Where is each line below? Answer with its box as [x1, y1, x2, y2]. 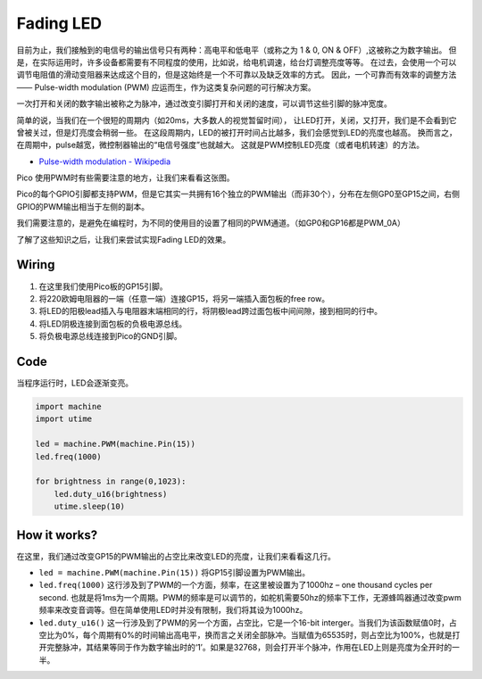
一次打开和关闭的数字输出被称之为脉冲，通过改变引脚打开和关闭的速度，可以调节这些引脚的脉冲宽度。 [16, 98, 392, 109]
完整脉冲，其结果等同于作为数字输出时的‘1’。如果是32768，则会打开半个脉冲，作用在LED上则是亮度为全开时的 [46, 642, 453, 653]
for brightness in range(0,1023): [35, 476, 187, 486]
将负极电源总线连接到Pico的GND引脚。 [38, 331, 182, 342]
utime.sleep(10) [54, 501, 125, 512]
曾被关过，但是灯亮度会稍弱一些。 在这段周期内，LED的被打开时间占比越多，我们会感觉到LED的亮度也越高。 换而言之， [16, 127, 457, 137]
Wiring [16, 257, 55, 272]
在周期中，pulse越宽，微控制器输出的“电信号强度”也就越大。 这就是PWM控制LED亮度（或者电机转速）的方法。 [16, 139, 424, 151]
